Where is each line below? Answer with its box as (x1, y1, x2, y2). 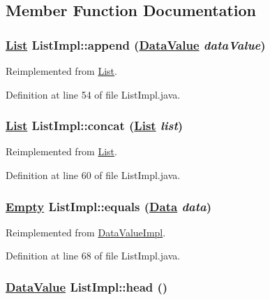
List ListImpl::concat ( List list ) (6, 117, 183, 134)
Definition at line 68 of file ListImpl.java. (6, 248, 181, 263)
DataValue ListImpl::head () (6, 278, 168, 295)
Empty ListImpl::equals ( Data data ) (6, 197, 212, 215)
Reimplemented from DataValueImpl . (6, 224, 166, 239)
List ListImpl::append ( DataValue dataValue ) (6, 36, 266, 53)
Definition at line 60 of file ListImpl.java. (6, 168, 181, 182)
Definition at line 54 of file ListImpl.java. (6, 87, 181, 101)
